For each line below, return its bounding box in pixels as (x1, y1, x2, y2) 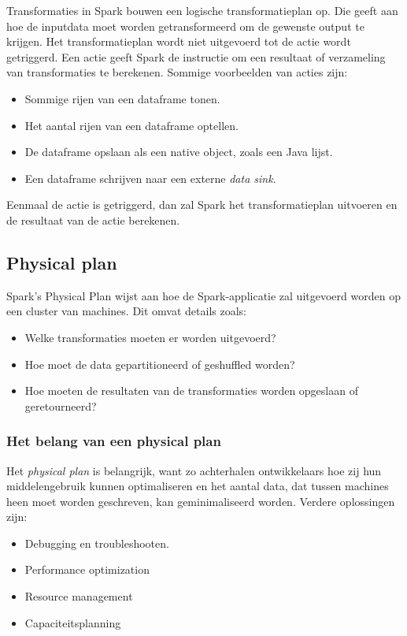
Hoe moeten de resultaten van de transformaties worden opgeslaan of (24, 382, 358, 399)
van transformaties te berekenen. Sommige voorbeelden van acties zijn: (6, 64, 348, 80)
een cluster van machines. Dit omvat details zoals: (6, 303, 246, 319)
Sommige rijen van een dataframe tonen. (24, 90, 220, 106)
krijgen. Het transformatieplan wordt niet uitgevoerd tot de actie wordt (6, 33, 351, 50)
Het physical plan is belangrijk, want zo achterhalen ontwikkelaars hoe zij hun (6, 462, 382, 478)
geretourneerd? (24, 397, 97, 414)
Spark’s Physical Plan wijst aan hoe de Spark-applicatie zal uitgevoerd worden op (6, 287, 401, 303)
